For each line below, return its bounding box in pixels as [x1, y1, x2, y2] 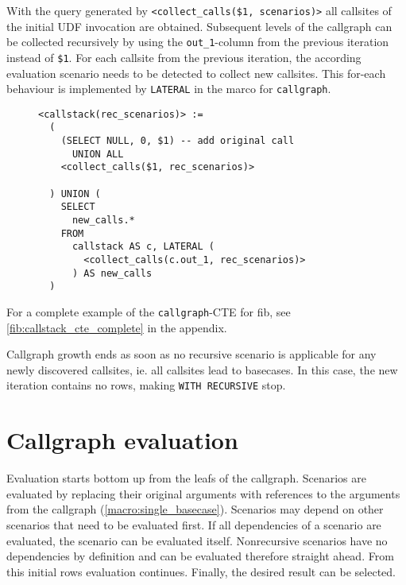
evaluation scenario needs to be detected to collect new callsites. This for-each [6, 64, 386, 81]
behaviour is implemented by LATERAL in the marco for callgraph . [6, 80, 331, 97]
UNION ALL [72, 148, 124, 160]
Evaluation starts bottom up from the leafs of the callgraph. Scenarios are [6, 470, 366, 486]
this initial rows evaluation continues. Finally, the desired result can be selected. [6, 563, 396, 579]
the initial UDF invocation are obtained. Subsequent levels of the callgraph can [6, 17, 392, 34]
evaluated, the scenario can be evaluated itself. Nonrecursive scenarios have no [6, 532, 388, 548]
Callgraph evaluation [6, 424, 238, 456]
